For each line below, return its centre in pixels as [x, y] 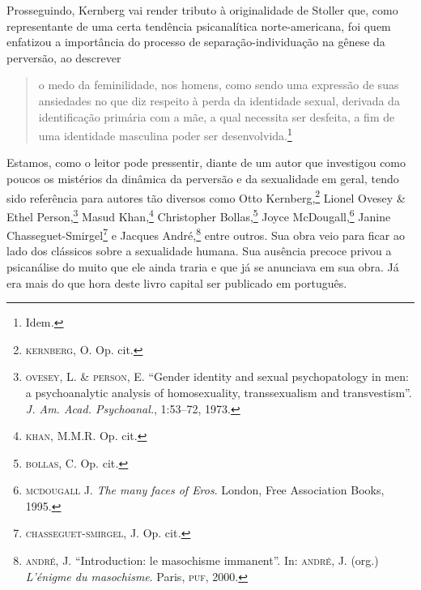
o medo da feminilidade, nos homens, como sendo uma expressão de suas [219, 85]
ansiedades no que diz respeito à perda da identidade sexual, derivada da [219, 100]
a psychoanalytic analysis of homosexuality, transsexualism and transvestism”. [219, 392]
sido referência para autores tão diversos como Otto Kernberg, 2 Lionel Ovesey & [206, 196]
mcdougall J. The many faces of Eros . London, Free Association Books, [205, 490]
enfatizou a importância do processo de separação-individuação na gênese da [196, 42]
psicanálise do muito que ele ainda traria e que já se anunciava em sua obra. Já [203, 266]
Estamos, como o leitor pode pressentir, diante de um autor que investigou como [206, 162]
